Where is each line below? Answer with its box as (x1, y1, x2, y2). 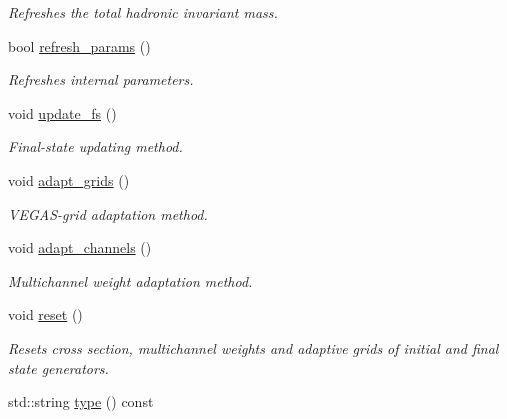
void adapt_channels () (8, 237, 152, 258)
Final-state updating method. (8, 136, 183, 157)
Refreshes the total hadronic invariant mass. (8, 2, 278, 22)
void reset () (8, 304, 83, 325)
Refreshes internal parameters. (8, 69, 194, 90)
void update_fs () (8, 102, 117, 123)
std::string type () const (8, 391, 154, 412)
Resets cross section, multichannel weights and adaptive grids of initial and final (8, 337, 499, 358)
